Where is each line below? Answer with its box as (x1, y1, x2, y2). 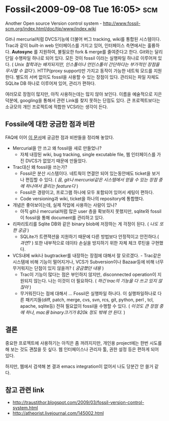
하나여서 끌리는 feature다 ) (25, 183, 78, 189)
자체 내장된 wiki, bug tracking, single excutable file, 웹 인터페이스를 (20, 151, 156, 157)
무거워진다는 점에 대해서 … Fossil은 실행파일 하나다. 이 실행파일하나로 (20, 290, 157, 296)
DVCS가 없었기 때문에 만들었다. (25, 158, 87, 164)
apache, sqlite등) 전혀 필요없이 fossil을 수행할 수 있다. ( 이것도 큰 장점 (20, 303, 158, 309)
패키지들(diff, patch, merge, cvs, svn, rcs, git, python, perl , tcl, (25, 297, 154, 303)
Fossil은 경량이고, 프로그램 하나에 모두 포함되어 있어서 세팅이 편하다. (20, 189, 154, 195)
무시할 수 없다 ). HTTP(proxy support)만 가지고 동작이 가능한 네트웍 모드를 (5, 67, 152, 74)
